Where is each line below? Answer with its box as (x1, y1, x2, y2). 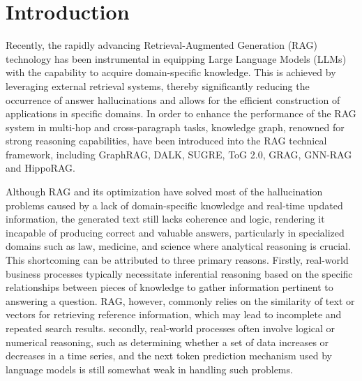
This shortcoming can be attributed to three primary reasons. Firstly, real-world (6, 253, 349, 267)
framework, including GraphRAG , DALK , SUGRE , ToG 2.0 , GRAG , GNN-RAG (6, 147, 352, 161)
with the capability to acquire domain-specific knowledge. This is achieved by (6, 65, 336, 80)
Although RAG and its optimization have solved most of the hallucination (6, 184, 323, 199)
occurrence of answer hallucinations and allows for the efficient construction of (6, 92, 340, 107)
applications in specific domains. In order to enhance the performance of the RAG (6, 106, 356, 121)
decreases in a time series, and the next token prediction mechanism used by (6, 348, 332, 363)
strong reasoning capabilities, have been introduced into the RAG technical (6, 133, 327, 148)
